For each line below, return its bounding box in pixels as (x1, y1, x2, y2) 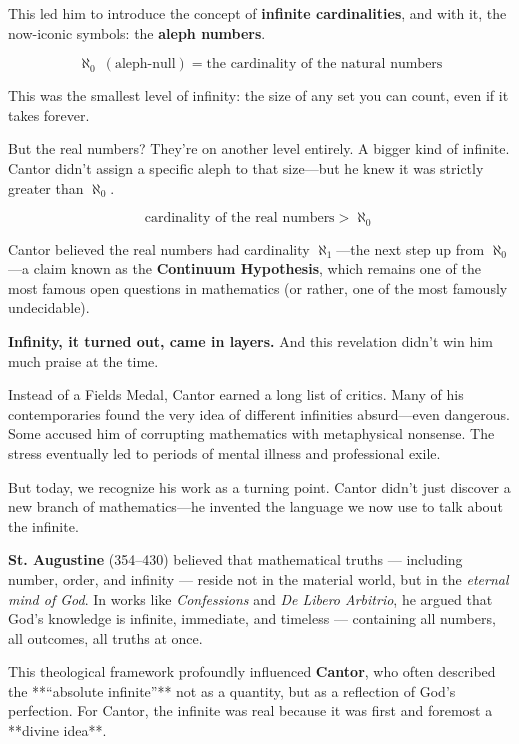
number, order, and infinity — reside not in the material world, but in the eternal (8, 568, 509, 589)
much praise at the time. (8, 350, 159, 371)
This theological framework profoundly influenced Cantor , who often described (8, 661, 496, 682)
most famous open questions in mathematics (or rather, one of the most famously (8, 277, 508, 298)
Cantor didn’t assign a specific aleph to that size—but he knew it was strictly (8, 157, 484, 178)
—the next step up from (336, 238, 485, 259)
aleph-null (114, 57, 176, 72)
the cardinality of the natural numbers (206, 57, 443, 72)
